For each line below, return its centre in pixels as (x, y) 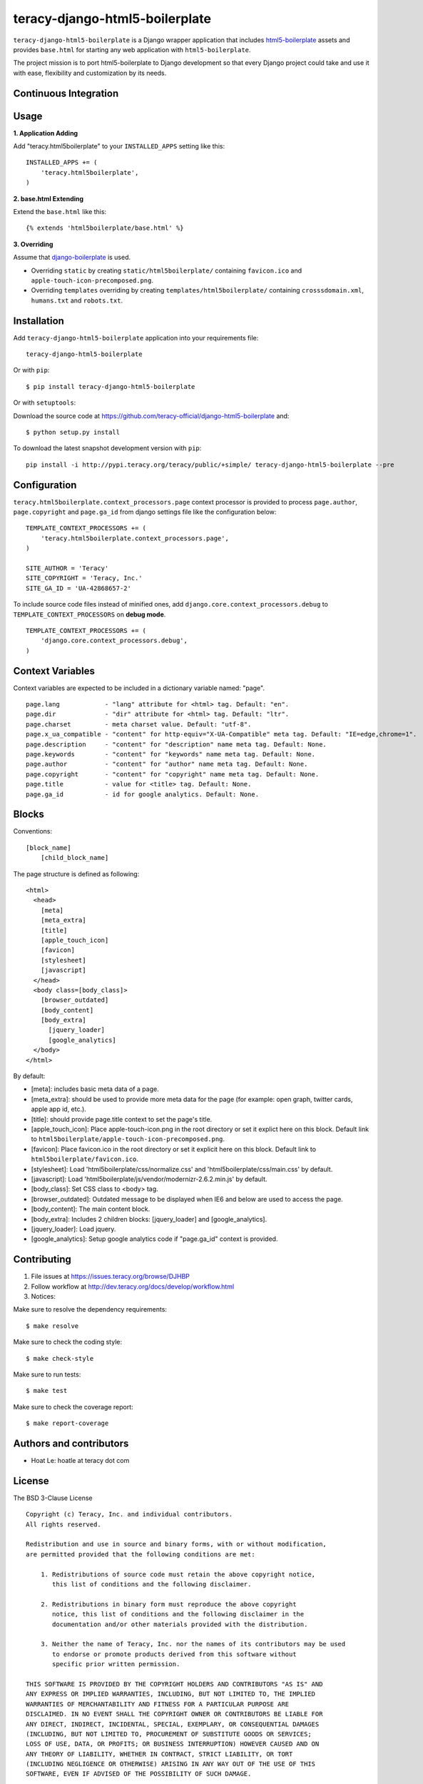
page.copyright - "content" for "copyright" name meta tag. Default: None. (173, 774)
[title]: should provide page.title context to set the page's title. (122, 1119)
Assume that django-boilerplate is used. (72, 258)
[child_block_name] (75, 858)
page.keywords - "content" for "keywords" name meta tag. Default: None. (171, 754)
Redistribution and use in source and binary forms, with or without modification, (177, 1544)
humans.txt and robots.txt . (77, 300)
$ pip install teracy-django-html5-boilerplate (111, 386)
